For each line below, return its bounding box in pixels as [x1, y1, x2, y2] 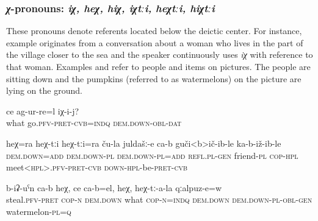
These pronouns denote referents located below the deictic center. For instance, [6, 24, 302, 37]
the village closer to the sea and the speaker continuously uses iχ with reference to [6, 48, 313, 61]
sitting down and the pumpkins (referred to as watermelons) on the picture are [6, 72, 302, 85]
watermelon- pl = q [6, 205, 71, 217]
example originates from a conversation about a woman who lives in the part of [6, 36, 303, 49]
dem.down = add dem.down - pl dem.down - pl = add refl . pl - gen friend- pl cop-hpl [6, 149, 298, 161]
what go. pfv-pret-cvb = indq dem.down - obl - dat [6, 116, 182, 129]
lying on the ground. [6, 84, 82, 97]
